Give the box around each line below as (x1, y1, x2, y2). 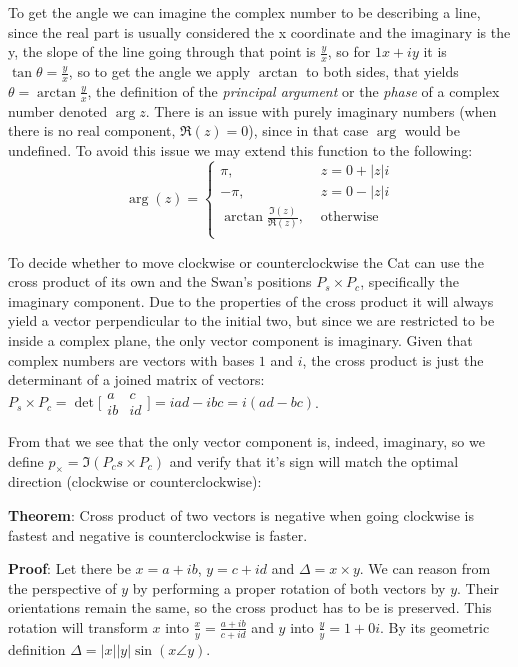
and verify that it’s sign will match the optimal (169, 450, 459, 471)
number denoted (8, 100, 108, 121)
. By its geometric (379, 616, 490, 637)
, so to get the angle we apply (68, 61, 251, 82)
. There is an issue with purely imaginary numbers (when (145, 100, 497, 121)
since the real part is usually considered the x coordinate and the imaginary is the (8, 21, 511, 42)
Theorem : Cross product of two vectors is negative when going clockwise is (8, 504, 475, 525)
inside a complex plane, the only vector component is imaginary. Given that (8, 330, 473, 351)
